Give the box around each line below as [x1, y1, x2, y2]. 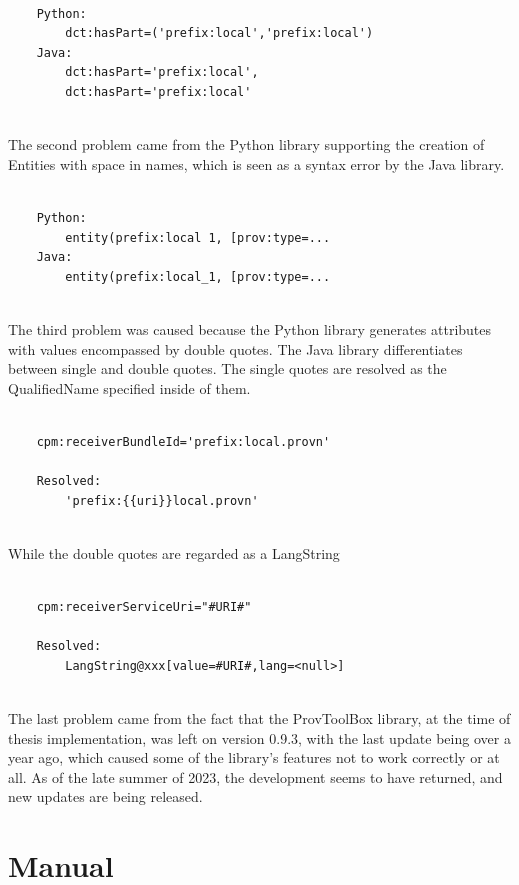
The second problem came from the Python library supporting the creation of [8, 134, 485, 155]
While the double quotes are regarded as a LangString [8, 542, 340, 563]
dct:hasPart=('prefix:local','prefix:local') [65, 26, 374, 41]
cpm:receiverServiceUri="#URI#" [36, 600, 252, 615]
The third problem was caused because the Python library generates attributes [8, 318, 492, 339]
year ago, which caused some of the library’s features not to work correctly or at [8, 747, 500, 768]
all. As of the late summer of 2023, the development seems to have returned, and [8, 766, 503, 787]
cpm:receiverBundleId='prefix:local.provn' [36, 434, 331, 449]
